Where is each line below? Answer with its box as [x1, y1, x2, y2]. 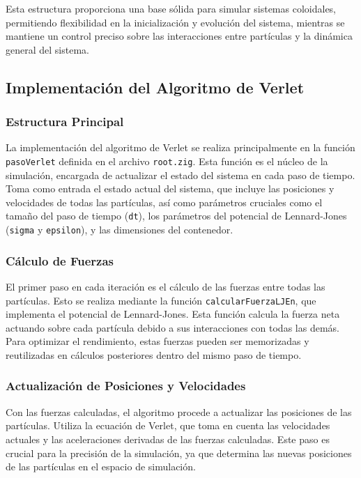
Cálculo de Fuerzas [6, 252, 114, 269]
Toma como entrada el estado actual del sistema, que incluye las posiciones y [6, 181, 335, 196]
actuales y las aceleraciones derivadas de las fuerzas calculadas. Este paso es [6, 431, 330, 446]
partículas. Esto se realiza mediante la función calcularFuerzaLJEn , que [6, 293, 316, 307]
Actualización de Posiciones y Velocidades [6, 377, 246, 394]
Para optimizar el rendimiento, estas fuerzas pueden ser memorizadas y [6, 334, 309, 348]
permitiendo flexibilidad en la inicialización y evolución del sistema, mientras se [6, 15, 345, 29]
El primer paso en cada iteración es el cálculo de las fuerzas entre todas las [6, 279, 325, 293]
